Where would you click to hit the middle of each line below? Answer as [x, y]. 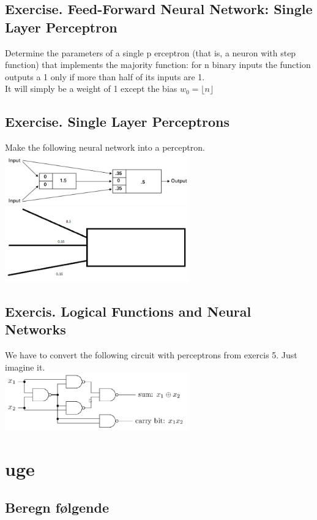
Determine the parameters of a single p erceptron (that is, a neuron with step [151, 52]
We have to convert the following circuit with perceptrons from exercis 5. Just [151, 355]
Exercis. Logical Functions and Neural [128, 311]
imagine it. [25, 367]
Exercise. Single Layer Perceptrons [117, 122]
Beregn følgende [57, 507]
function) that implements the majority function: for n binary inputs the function [158, 65]
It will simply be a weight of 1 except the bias [91, 89]
